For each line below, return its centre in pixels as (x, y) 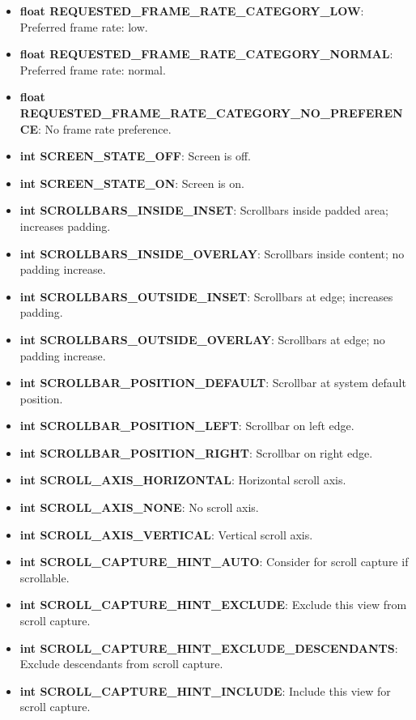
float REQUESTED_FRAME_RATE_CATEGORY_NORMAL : (206, 54)
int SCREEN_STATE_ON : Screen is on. (132, 183)
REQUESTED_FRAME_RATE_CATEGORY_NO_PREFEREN (211, 112)
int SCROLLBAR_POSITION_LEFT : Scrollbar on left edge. (187, 426)
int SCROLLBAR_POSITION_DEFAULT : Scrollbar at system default (213, 383)
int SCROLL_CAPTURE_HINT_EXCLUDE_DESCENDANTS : (209, 648)
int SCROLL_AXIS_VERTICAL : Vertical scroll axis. (166, 534)
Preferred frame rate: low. (84, 26)
